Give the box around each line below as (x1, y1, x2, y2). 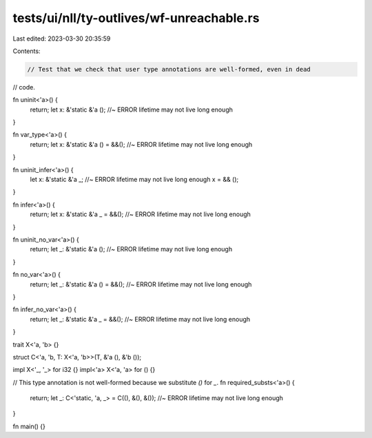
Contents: (12, 47, 41, 55)
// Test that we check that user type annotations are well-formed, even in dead (27, 65, 311, 73)
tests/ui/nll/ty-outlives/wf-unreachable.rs (12, 10, 260, 25)
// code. (12, 83, 36, 91)
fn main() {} (12, 422, 46, 430)
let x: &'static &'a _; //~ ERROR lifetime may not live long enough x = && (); (30, 176, 239, 184)
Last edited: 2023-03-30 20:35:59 (12, 34, 111, 43)
